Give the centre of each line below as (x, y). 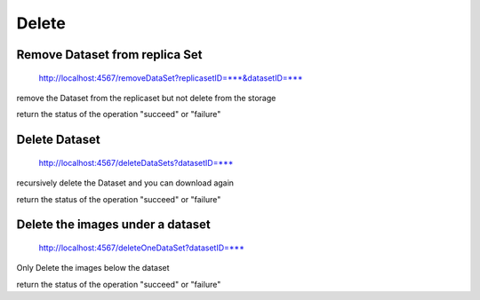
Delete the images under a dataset (113, 225)
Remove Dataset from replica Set (109, 55)
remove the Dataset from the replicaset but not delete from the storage (146, 98)
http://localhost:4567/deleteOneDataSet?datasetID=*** (141, 248)
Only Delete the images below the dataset (93, 268)
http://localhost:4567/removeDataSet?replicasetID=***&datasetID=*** (171, 78)
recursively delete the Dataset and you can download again (125, 183)
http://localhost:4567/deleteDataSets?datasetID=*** (136, 162)
